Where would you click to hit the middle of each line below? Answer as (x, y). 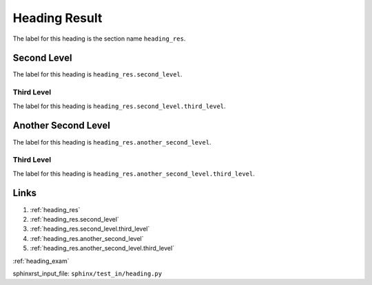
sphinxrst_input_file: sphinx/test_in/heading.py (87, 273)
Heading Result (58, 18)
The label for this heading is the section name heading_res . (99, 39)
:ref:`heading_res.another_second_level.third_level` (102, 249)
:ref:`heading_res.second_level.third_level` (90, 229)
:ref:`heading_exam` (41, 261)
